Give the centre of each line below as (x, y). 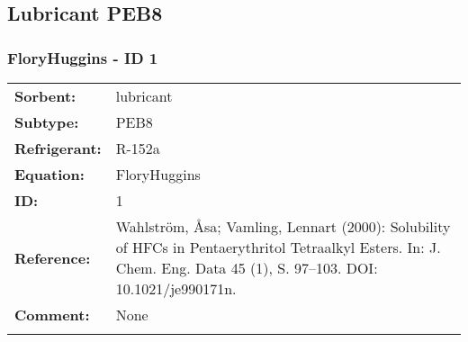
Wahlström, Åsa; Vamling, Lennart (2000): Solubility (283, 226)
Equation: (49, 174)
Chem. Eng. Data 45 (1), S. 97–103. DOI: (247, 268)
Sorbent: (45, 96)
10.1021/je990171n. (176, 288)
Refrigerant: (58, 148)
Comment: (52, 315)
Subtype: (47, 122)
